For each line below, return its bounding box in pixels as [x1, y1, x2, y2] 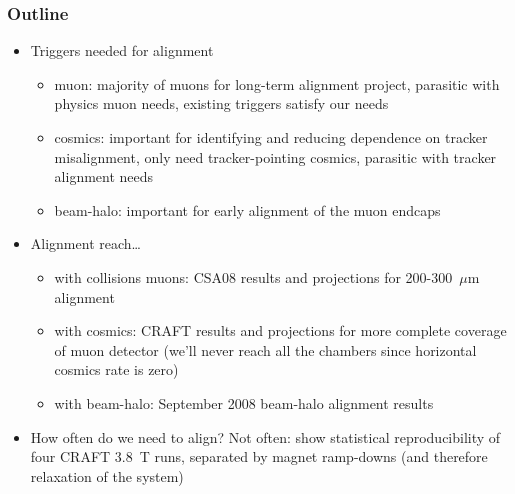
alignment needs [54, 166, 154, 187]
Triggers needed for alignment [30, 40, 214, 61]
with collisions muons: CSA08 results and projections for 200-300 [54, 266, 453, 287]
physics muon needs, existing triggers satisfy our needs [54, 93, 389, 114]
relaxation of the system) [30, 465, 184, 486]
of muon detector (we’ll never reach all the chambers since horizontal [54, 339, 477, 360]
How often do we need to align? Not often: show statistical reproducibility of [30, 426, 501, 447]
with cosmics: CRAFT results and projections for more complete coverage [54, 320, 507, 341]
